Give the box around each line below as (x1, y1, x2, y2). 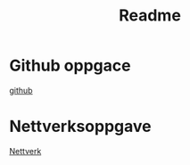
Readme (119, 5, 181, 26)
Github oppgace (9, 55, 131, 76)
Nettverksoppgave (9, 117, 152, 136)
